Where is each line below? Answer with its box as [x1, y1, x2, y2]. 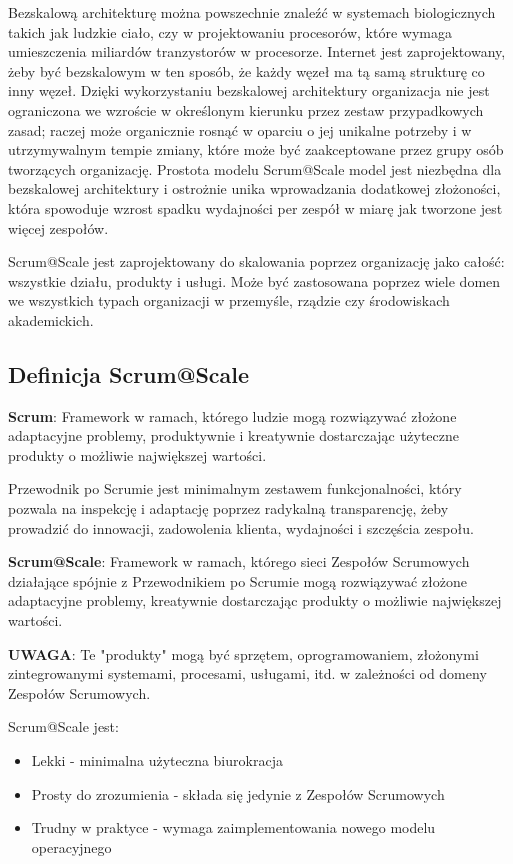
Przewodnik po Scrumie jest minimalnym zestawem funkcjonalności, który [8, 478, 462, 499]
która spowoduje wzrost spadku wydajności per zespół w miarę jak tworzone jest [8, 197, 503, 218]
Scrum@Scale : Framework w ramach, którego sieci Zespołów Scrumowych [8, 551, 470, 572]
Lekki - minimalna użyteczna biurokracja [31, 750, 283, 771]
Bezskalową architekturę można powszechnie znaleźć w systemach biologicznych [8, 2, 496, 22]
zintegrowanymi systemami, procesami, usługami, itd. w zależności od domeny [8, 663, 487, 684]
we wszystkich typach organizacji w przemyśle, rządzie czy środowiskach [8, 290, 450, 311]
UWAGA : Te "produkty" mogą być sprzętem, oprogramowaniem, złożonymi [8, 643, 479, 664]
